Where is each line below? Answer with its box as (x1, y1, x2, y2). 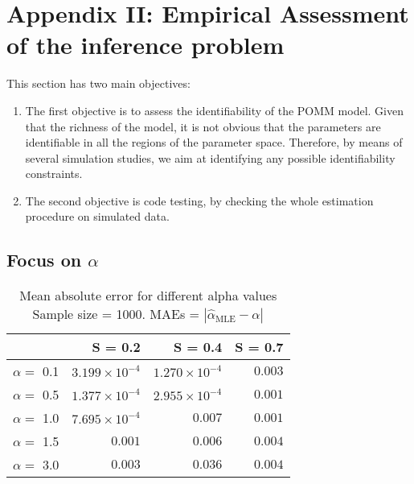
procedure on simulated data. (25, 208, 170, 225)
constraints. (25, 165, 83, 182)
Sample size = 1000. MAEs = (32, 304, 200, 324)
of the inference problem (6, 28, 285, 61)
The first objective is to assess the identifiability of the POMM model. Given (25, 101, 404, 118)
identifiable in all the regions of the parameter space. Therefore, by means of (25, 134, 403, 151)
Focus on (6, 247, 82, 272)
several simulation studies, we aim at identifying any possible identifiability (25, 149, 396, 166)
